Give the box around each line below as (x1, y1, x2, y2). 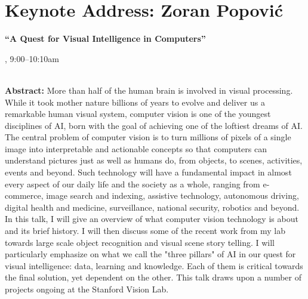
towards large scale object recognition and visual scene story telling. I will (5, 236, 275, 248)
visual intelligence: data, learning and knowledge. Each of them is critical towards (5, 259, 303, 272)
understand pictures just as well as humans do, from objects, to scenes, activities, (5, 154, 303, 167)
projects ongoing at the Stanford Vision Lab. (5, 283, 169, 295)
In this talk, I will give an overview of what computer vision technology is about (5, 212, 298, 225)
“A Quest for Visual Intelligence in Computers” (5, 32, 206, 45)
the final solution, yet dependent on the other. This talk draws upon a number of (5, 271, 301, 283)
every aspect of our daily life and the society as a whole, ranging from (5, 177, 260, 190)
